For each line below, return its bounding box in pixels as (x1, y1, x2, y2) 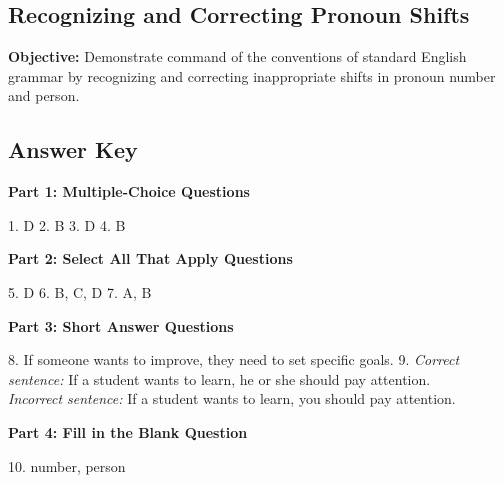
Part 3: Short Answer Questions (8, 315, 234, 336)
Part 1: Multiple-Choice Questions (8, 181, 250, 202)
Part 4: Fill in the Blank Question (8, 421, 248, 442)
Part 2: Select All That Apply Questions (8, 248, 293, 269)
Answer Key (8, 134, 138, 165)
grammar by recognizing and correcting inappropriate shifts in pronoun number (8, 65, 496, 86)
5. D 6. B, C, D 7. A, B (8, 281, 152, 302)
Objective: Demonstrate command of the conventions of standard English (8, 46, 467, 67)
